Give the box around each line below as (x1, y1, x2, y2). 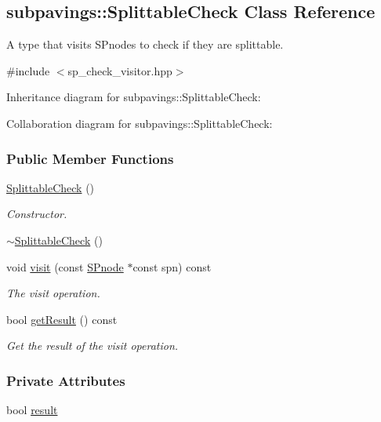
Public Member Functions (6, 148, 174, 168)
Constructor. (6, 206, 67, 222)
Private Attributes (6, 370, 125, 390)
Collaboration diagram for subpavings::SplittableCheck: (6, 115, 273, 131)
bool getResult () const (6, 311, 118, 327)
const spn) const (132, 258, 212, 275)
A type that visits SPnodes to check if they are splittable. (6, 36, 284, 53)
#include (6, 62, 50, 78)
